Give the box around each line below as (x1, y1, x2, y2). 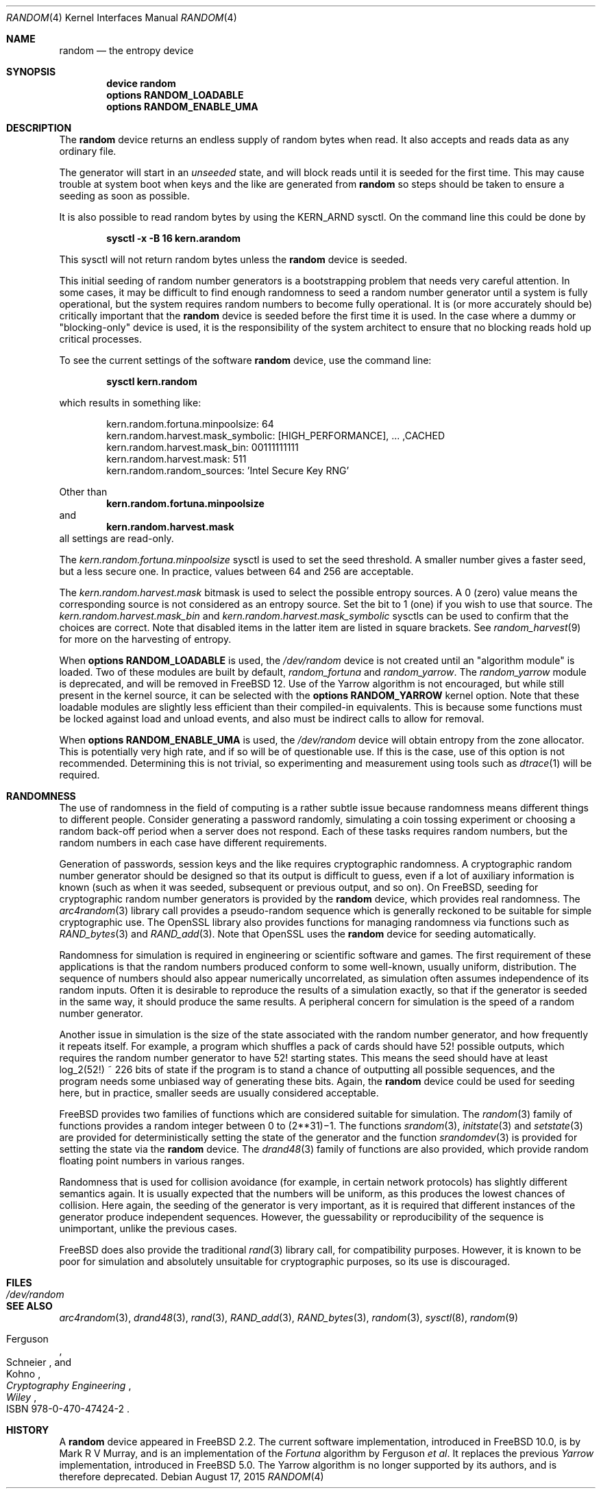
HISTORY (6, 1424, 49, 1436)
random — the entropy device (59, 45, 194, 56)
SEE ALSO (6, 1300, 53, 1312)
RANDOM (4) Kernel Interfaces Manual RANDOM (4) (6, 12, 237, 23)
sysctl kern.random (106, 376, 197, 387)
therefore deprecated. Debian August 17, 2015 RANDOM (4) (59, 1471, 324, 1482)
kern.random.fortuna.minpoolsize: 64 (106, 418, 274, 430)
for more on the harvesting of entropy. (59, 633, 232, 645)
